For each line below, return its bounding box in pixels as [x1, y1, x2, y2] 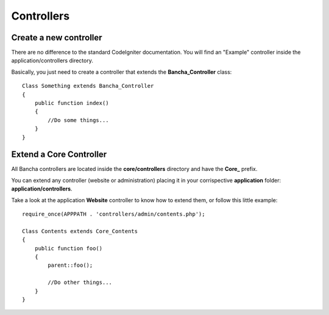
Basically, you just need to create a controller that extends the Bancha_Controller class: [11, 68, 232, 76]
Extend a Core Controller [11, 150, 107, 160]
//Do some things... [48, 117, 109, 123]
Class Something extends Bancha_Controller [22, 82, 154, 90]
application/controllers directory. [11, 57, 94, 64]
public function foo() [34, 245, 103, 252]
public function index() [34, 100, 109, 107]
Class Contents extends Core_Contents [22, 228, 138, 234]
